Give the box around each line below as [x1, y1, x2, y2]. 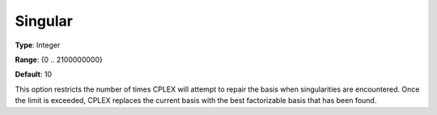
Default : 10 [15, 69, 53, 80]
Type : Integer [15, 40, 61, 50]
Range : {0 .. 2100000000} [15, 55, 103, 64]
